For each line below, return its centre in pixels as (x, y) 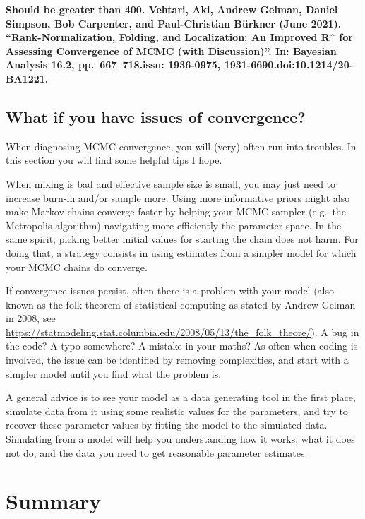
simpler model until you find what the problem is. (114, 373)
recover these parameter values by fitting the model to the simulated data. (167, 425)
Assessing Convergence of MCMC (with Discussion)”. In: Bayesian (171, 50)
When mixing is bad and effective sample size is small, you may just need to (171, 183)
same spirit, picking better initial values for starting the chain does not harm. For (182, 239)
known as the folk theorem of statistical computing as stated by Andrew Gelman (181, 304)
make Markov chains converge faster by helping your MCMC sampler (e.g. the (176, 211)
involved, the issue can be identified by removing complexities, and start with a (177, 360)
